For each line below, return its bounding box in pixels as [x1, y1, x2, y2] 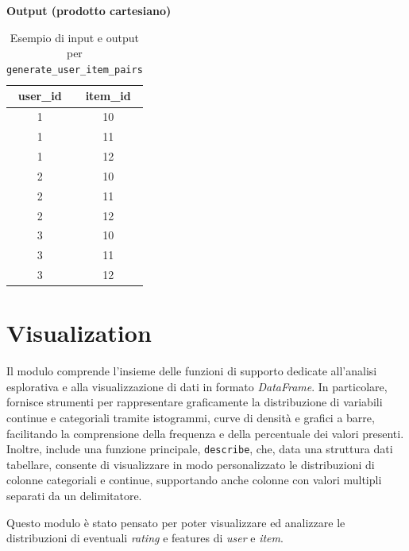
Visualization [6, 316, 152, 349]
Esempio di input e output [10, 29, 139, 45]
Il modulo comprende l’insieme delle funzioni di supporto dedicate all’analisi [6, 363, 377, 379]
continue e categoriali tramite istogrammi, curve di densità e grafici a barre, [6, 409, 375, 426]
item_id [85, 87, 131, 104]
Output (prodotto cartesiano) [6, 2, 172, 18]
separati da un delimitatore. [6, 487, 142, 504]
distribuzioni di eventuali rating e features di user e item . [6, 530, 284, 546]
